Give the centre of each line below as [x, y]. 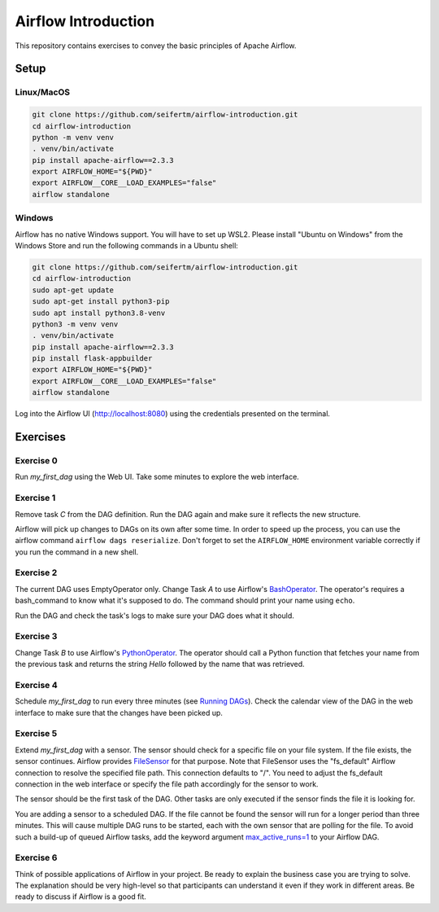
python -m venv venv [73, 137]
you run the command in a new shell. [77, 552]
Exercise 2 [36, 572]
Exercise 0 [36, 461]
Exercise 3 [36, 637]
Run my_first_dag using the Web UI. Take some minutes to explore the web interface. [157, 477]
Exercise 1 [35, 498]
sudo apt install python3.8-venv [99, 313]
